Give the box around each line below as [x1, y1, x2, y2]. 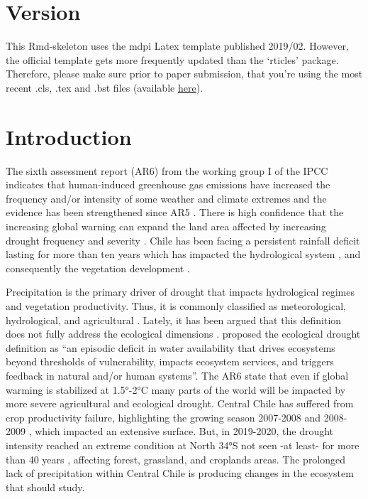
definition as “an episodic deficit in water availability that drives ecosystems [6, 340, 335, 355]
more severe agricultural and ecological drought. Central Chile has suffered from [6, 396, 354, 411]
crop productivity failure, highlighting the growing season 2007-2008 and [6, 409, 321, 424]
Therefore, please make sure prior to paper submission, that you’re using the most [6, 66, 363, 81]
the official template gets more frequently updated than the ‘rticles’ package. [6, 52, 339, 67]
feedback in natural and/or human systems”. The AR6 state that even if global [6, 367, 349, 382]
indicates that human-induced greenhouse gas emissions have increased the [6, 177, 330, 192]
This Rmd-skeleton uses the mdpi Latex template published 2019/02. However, [6, 38, 349, 53]
